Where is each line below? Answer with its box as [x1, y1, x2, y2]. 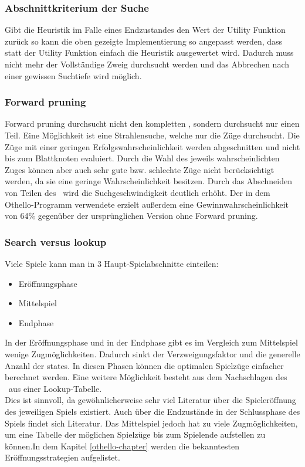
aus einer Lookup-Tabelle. [8, 382, 102, 394]
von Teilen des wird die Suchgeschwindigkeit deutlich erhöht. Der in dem [5, 186, 270, 198]
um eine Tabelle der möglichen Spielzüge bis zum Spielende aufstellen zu [5, 428, 266, 441]
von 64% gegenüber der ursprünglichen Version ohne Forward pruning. [5, 209, 258, 222]
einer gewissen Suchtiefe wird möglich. [5, 69, 142, 82]
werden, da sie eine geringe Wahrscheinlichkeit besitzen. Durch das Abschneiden [5, 175, 292, 187]
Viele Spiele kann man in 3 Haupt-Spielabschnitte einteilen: [5, 257, 219, 269]
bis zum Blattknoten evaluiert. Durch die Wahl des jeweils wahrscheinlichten [5, 152, 280, 164]
